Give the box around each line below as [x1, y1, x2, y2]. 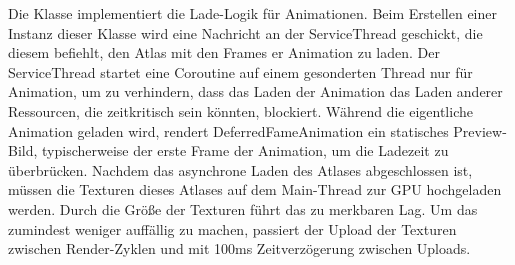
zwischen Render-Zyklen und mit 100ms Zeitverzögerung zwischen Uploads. [8, 238, 471, 259]
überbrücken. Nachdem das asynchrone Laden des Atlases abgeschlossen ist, [8, 159, 473, 180]
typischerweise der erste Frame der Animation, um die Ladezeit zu [42, 140, 449, 161]
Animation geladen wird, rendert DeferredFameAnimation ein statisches [8, 120, 449, 141]
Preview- [453, 120, 507, 141]
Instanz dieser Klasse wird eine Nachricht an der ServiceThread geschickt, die [8, 22, 483, 43]
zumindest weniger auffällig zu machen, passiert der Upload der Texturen [8, 218, 457, 239]
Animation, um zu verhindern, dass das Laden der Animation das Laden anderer [8, 81, 503, 102]
